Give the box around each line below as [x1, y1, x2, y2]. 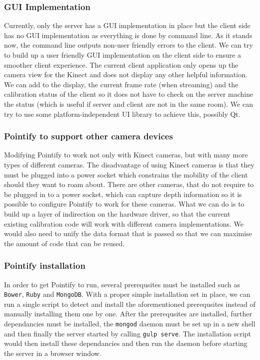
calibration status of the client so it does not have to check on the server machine [4, 89, 253, 99]
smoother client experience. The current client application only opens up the [4, 59, 238, 70]
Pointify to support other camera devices [4, 130, 173, 142]
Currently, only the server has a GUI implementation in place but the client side [4, 20, 250, 31]
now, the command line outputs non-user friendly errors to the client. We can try [4, 40, 253, 50]
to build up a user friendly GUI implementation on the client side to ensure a [4, 50, 241, 60]
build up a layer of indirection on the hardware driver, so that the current [4, 208, 230, 219]
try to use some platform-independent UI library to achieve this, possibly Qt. [4, 108, 240, 119]
